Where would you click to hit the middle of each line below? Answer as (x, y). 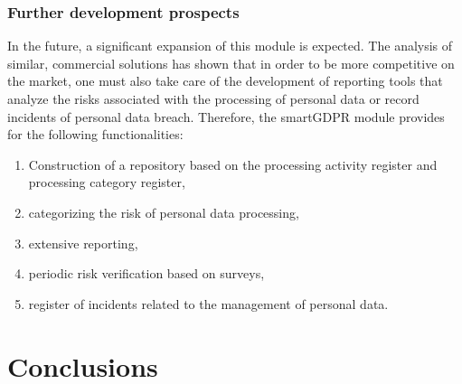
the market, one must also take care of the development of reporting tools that (225, 81)
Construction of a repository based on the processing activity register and (233, 164)
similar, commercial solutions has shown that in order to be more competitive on (231, 63)
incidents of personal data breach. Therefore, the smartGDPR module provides (226, 116)
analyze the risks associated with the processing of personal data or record (213, 98)
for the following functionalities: (95, 134)
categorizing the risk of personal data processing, (164, 212)
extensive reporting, (83, 243)
